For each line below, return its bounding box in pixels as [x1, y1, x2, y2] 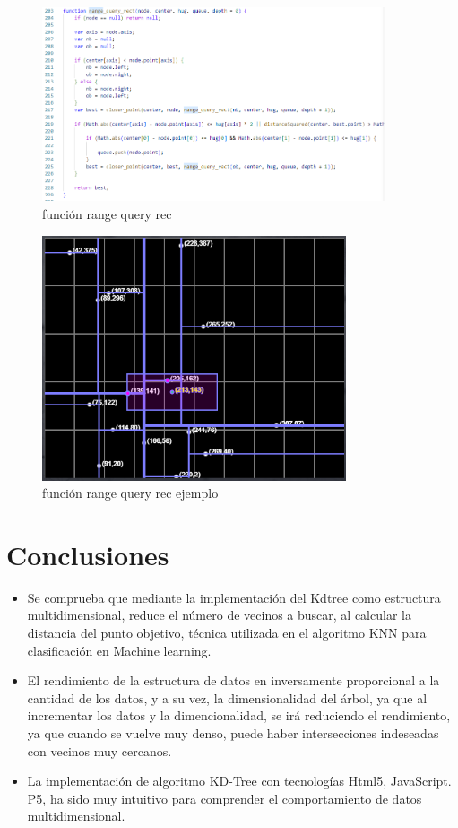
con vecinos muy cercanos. [27, 741, 172, 760]
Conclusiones [6, 536, 169, 572]
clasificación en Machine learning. [27, 641, 212, 659]
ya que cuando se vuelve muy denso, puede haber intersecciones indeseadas [27, 723, 439, 742]
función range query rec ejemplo [42, 484, 219, 502]
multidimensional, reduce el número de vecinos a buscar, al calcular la [27, 606, 411, 624]
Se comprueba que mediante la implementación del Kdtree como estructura [27, 588, 441, 606]
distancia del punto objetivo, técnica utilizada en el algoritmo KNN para [27, 623, 427, 642]
